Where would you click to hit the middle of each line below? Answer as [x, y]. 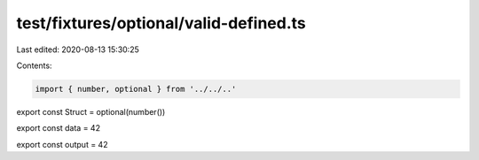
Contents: [34, 65]
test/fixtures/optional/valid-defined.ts [161, 23]
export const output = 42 [62, 144]
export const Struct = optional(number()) [91, 111]
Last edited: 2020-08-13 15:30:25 [78, 50]
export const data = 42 [59, 128]
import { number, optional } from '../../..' [136, 89]
